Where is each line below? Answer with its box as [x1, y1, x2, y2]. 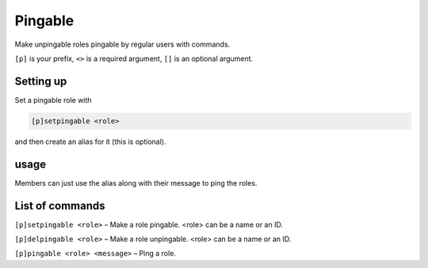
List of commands [14, 198, 106, 213]
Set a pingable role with [14, 95, 92, 104]
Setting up [14, 74, 67, 88]
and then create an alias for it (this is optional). [14, 137, 166, 146]
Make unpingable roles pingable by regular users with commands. [14, 40, 231, 49]
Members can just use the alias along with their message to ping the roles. [14, 178, 258, 187]
